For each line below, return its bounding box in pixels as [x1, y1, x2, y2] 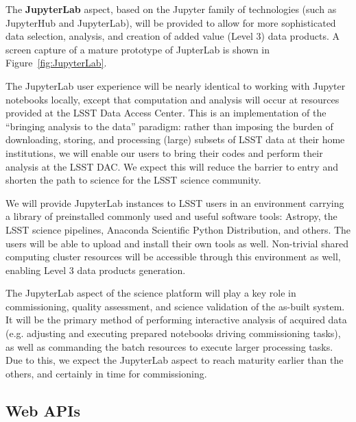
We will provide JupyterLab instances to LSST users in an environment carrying [5, 195, 344, 210]
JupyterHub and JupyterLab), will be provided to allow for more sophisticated [5, 15, 336, 29]
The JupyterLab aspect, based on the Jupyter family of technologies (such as [5, 2, 337, 16]
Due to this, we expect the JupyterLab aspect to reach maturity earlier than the [5, 353, 344, 367]
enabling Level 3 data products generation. [5, 262, 186, 277]
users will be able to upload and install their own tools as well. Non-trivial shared [5, 236, 348, 250]
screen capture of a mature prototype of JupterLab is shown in [5, 42, 270, 56]
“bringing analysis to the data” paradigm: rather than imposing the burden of [5, 119, 333, 133]
